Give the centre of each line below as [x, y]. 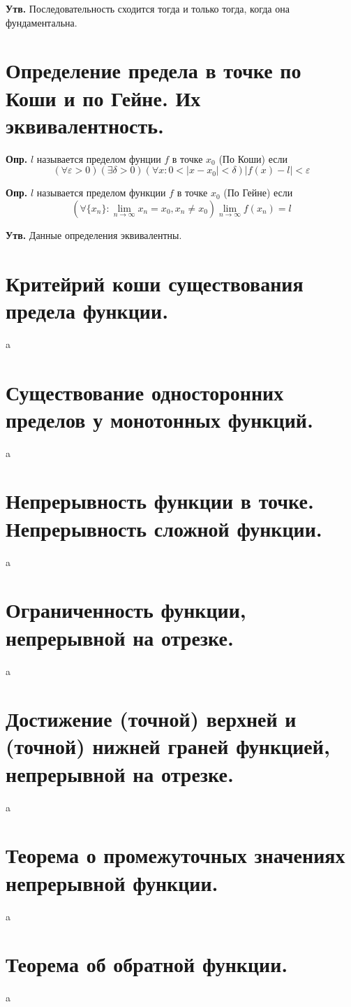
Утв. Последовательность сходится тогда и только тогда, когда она [148, 8]
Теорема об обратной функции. [147, 964]
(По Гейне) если [258, 193]
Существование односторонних [145, 392]
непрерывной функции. [112, 882]
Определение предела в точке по [154, 70]
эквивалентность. [85, 125]
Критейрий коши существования [155, 283]
